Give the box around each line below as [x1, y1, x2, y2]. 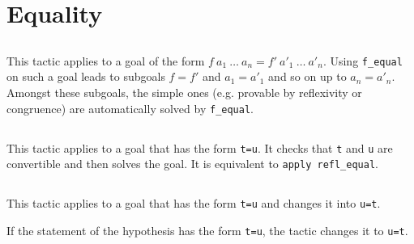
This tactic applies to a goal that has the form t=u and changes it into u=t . [6, 195, 381, 212]
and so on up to [268, 68, 347, 85]
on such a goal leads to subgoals [6, 68, 165, 85]
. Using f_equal [322, 52, 403, 69]
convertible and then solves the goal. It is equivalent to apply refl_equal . [6, 155, 378, 172]
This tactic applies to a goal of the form [6, 52, 205, 69]
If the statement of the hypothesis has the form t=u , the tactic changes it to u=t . [6, 222, 408, 239]
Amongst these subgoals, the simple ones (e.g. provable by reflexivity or [6, 84, 362, 101]
